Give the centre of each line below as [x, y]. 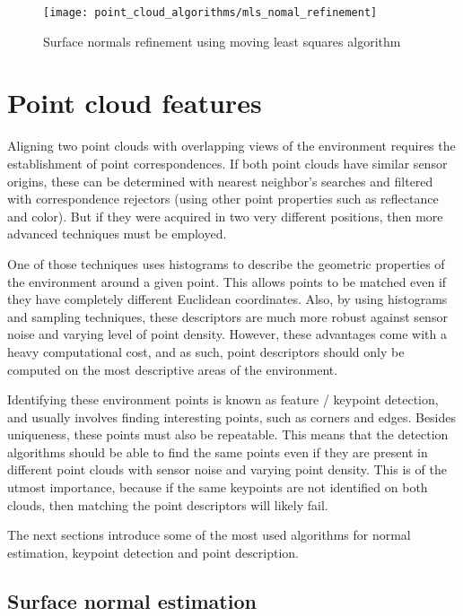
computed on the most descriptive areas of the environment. [173, 369]
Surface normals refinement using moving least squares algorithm [222, 41]
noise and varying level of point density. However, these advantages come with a [227, 334]
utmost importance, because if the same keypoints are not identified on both [218, 487]
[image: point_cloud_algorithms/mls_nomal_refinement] [210, 13]
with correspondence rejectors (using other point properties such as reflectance [223, 199]
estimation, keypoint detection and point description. [153, 552]
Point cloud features [135, 103]
